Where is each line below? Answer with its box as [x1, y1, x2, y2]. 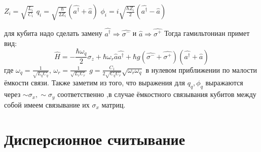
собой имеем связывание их [4, 99, 90, 110]
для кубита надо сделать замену [4, 28, 102, 38]
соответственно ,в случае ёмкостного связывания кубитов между [57, 89, 256, 99]
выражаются [205, 77, 243, 88]
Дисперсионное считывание [4, 129, 185, 149]
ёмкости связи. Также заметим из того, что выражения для [4, 77, 185, 88]
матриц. [101, 99, 126, 110]
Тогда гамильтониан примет [164, 28, 250, 38]
